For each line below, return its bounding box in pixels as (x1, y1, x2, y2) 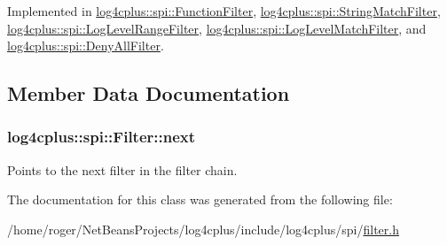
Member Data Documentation (7, 80, 290, 107)
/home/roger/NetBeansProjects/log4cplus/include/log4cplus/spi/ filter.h (7, 219, 399, 238)
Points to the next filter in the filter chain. (7, 160, 238, 179)
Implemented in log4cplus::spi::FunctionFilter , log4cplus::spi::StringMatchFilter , (7, 2, 441, 19)
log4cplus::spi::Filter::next (7, 126, 196, 148)
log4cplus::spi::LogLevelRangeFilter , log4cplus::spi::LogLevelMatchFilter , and (7, 19, 427, 37)
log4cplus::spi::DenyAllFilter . (7, 36, 164, 55)
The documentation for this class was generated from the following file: (7, 190, 393, 209)
